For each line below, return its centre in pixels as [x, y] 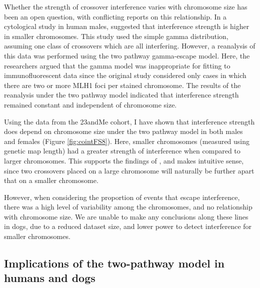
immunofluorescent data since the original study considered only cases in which [125, 75]
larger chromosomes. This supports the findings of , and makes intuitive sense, [124, 160]
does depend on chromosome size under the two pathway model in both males [123, 131]
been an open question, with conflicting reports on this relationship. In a [115, 16]
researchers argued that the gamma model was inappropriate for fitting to [117, 65]
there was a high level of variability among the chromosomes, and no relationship [128, 207]
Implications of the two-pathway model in [114, 263]
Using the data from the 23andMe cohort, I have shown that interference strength [129, 121]
